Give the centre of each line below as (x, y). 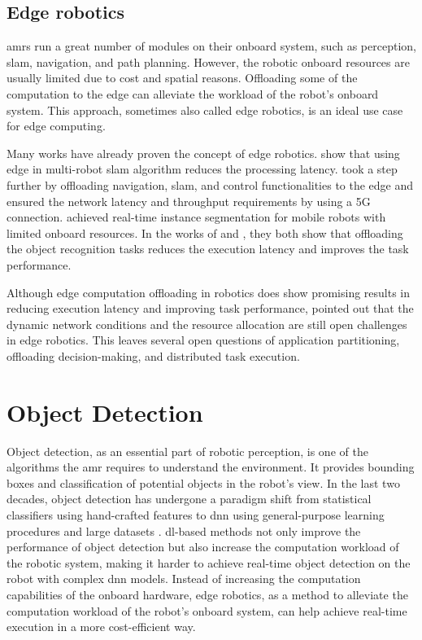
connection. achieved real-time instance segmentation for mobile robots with (196, 217)
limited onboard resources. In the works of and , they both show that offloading (205, 232)
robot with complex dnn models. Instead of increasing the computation (184, 579)
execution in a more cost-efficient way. (101, 627)
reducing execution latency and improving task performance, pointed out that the (210, 308)
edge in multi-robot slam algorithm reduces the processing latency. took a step (202, 169)
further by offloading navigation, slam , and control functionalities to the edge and (210, 184)
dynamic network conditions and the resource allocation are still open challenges (207, 324)
